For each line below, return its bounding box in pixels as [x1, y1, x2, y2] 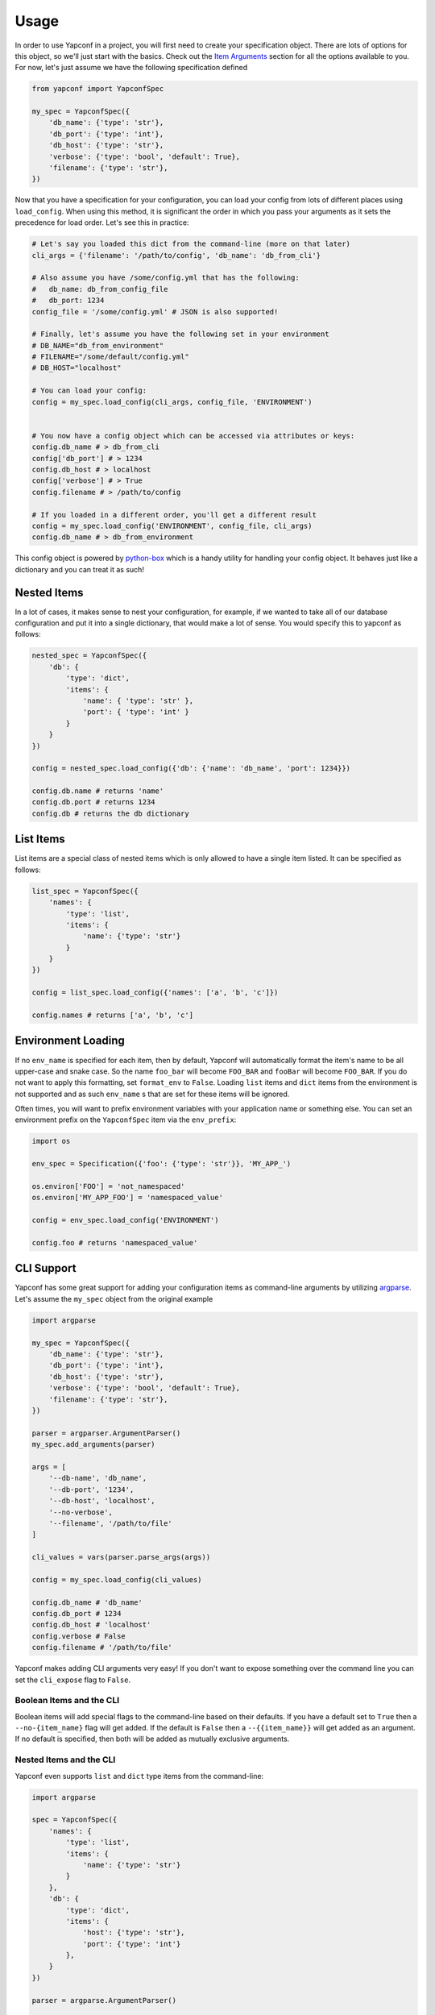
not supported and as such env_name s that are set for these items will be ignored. [14, 1089, 290, 1099]
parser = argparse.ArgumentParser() [31, 1996, 177, 2005]
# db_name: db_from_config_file [31, 285, 168, 293]
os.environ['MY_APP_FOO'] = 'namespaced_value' [31, 1193, 223, 1203]
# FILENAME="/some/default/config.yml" [31, 352, 189, 362]
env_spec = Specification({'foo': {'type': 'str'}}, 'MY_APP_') [31, 1159, 292, 1169]
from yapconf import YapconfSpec [31, 85, 164, 93]
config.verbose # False [31, 1631, 126, 1640]
